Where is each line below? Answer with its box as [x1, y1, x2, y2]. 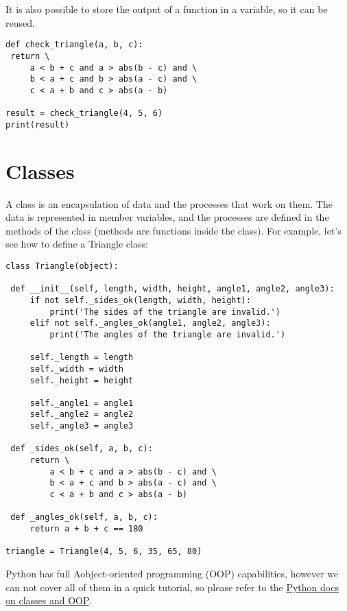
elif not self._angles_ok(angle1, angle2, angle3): [29, 318, 271, 328]
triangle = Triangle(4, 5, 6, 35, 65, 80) [5, 547, 202, 557]
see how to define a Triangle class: [5, 237, 148, 251]
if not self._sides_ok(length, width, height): [29, 295, 251, 305]
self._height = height [29, 375, 134, 385]
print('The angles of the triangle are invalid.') [49, 329, 286, 339]
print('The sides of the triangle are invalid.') [49, 307, 280, 317]
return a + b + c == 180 [29, 524, 143, 534]
